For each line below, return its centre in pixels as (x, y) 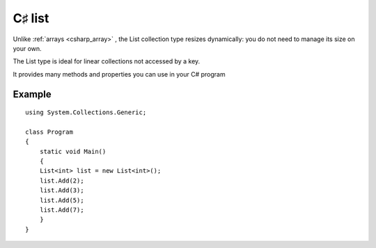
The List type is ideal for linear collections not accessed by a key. (107, 61)
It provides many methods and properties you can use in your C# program (119, 74)
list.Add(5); (62, 200)
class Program (49, 132)
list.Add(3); (62, 191)
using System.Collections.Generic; (86, 113)
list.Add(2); (62, 180)
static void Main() (73, 151)
